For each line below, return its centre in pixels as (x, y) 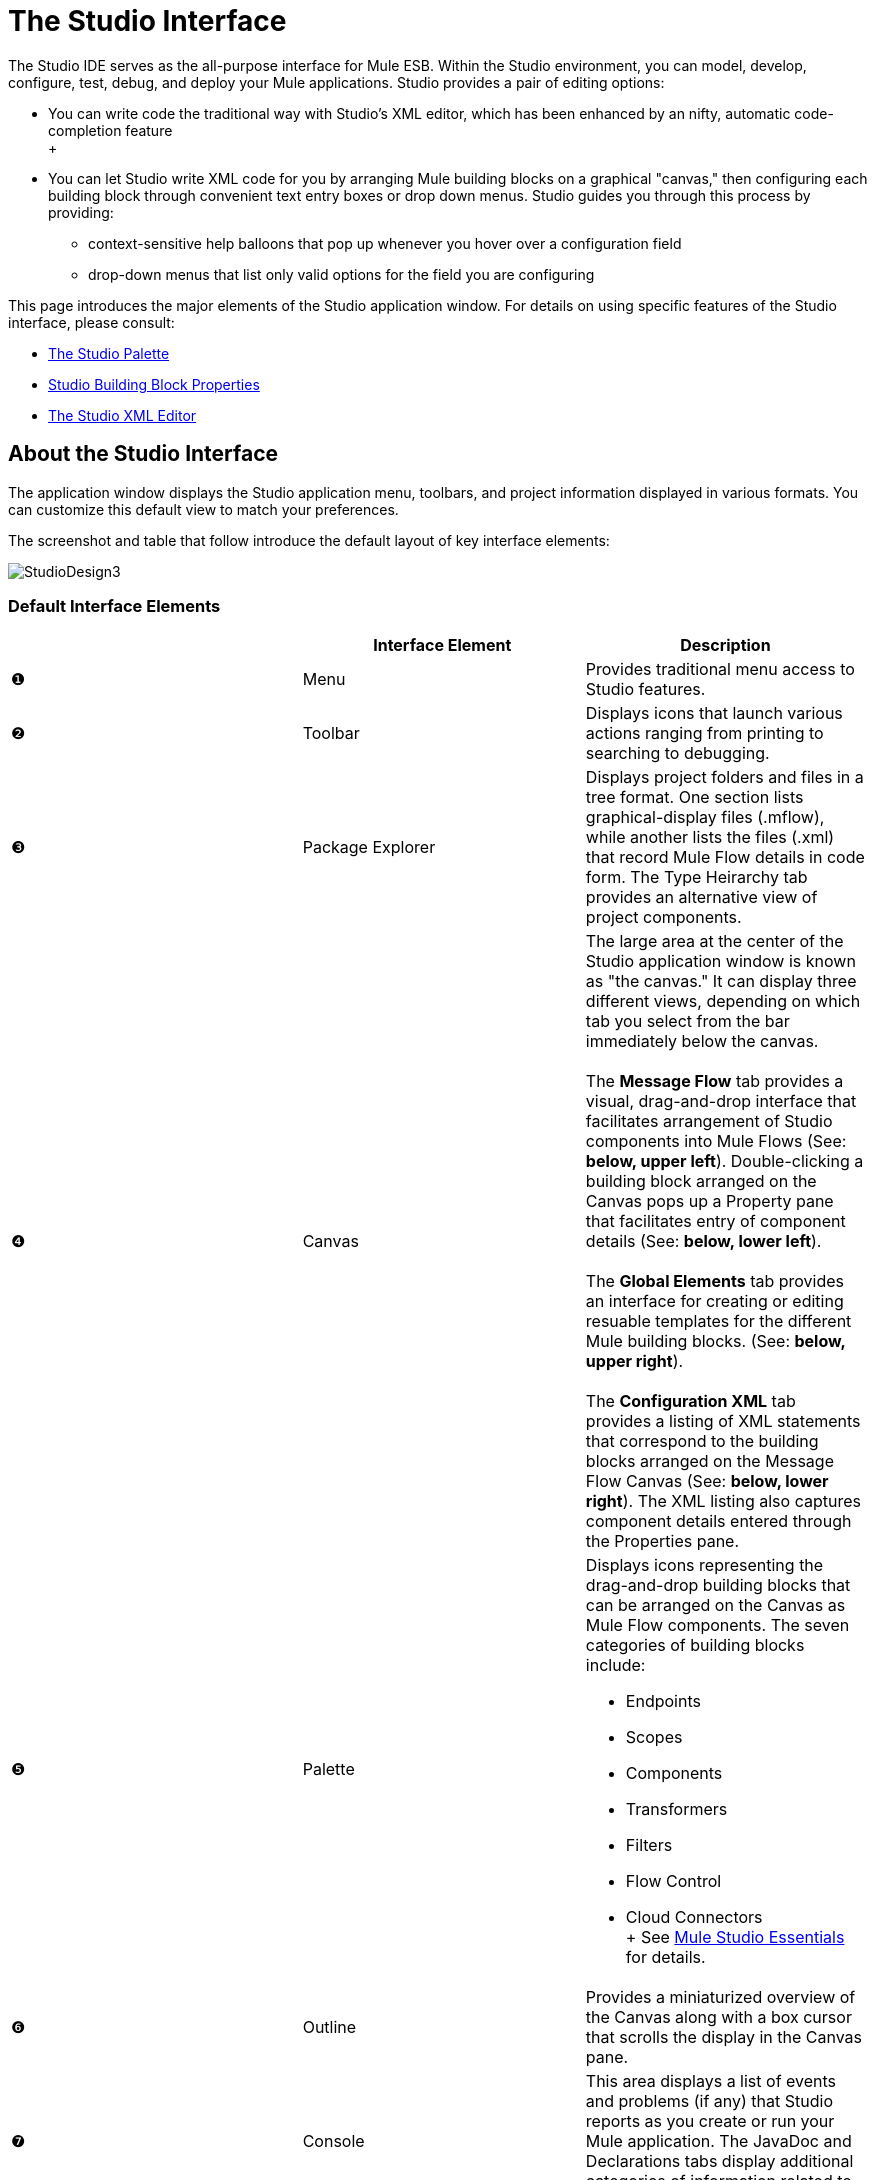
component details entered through (718, 1521)
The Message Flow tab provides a (714, 1081)
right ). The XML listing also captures (723, 1501)
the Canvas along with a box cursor (718, 2017)
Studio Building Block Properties (154, 384)
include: (615, 1665)
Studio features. (645, 689)
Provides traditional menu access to (720, 669)
